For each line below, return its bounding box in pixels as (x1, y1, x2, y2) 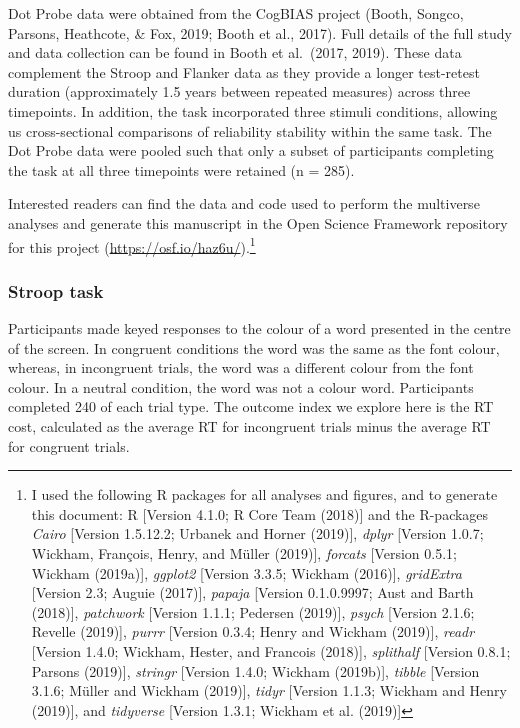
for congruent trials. (8, 435, 130, 456)
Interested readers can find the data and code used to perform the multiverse (8, 193, 480, 214)
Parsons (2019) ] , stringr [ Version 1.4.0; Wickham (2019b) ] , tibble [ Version (31, 660, 480, 681)
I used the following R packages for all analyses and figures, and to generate (31, 484, 498, 505)
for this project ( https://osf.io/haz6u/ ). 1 (8, 233, 256, 257)
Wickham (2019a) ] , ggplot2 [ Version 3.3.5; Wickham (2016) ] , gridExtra (31, 562, 462, 583)
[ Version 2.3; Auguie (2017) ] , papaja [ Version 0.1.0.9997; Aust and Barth (31, 582, 474, 603)
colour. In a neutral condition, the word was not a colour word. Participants (8, 376, 474, 397)
